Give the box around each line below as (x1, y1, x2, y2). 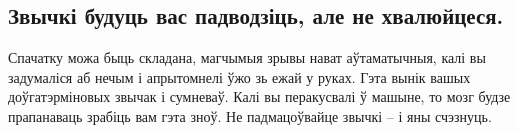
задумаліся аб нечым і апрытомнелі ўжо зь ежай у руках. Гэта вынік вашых (8, 66, 471, 87)
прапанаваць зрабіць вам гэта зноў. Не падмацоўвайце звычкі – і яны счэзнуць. (8, 105, 492, 126)
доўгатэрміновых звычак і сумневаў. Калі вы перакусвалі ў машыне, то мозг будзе (8, 86, 511, 107)
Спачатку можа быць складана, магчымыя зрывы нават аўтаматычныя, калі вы (8, 47, 486, 68)
